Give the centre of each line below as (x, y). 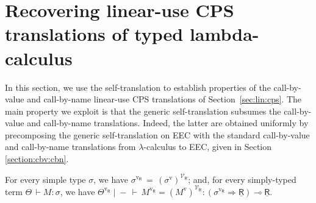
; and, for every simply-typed (242, 179)
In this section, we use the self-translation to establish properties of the (138, 87)
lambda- (224, 34)
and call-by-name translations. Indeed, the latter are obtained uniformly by (168, 123)
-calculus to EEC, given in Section (208, 147)
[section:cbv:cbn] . (37, 159)
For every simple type (45, 179)
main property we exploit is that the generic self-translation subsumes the (143, 111)
